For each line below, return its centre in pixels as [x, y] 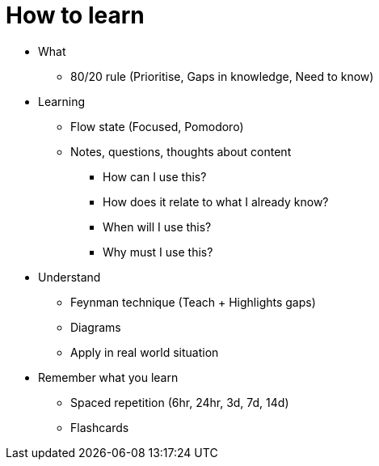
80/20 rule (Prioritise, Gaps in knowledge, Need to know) [222, 76]
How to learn [75, 15]
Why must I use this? [158, 252]
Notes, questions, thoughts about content [181, 151]
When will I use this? [157, 227]
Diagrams [96, 327]
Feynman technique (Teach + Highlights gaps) [193, 302]
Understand [69, 277]
